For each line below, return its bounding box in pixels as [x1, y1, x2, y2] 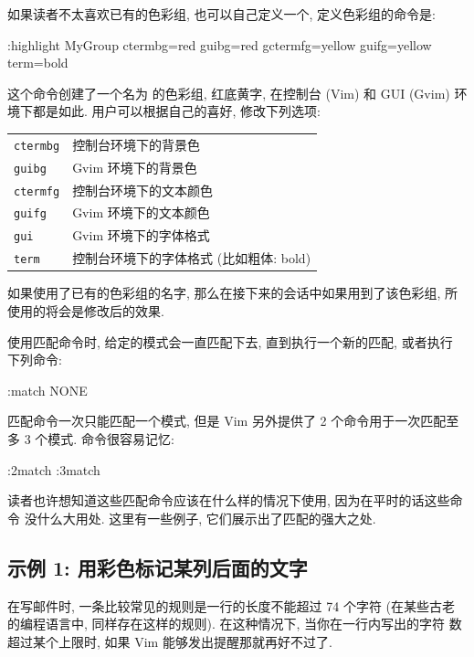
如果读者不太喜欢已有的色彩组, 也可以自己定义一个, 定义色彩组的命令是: [7, 5, 436, 23]
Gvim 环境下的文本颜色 [72, 203, 210, 222]
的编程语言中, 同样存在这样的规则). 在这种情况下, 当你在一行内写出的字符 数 [7, 614, 462, 633]
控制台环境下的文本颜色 [72, 180, 214, 199]
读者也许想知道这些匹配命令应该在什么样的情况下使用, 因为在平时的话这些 [7, 491, 450, 510]
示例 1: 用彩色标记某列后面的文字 [7, 553, 308, 581]
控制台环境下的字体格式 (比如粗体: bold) [72, 249, 311, 268]
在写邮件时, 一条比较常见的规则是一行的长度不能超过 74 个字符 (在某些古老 [7, 596, 455, 615]
